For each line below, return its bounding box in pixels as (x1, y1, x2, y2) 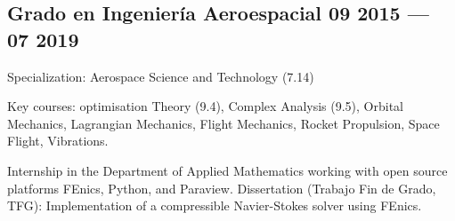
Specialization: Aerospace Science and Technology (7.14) (7, 67, 314, 85)
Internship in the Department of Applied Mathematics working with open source (7, 161, 448, 179)
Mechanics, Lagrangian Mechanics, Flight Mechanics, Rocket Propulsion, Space (7, 114, 440, 132)
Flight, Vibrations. (7, 131, 109, 150)
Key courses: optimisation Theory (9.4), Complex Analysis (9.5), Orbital (7, 97, 404, 115)
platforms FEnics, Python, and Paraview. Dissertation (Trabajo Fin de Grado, (7, 178, 436, 197)
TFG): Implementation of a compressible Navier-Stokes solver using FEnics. (7, 196, 422, 215)
